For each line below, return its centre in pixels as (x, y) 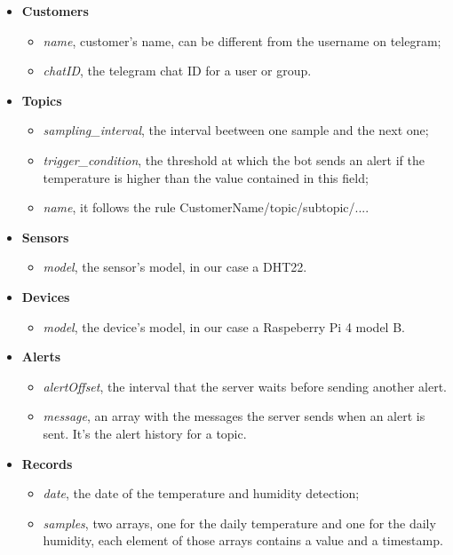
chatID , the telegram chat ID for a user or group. (177, 71)
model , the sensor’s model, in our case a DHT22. (175, 267)
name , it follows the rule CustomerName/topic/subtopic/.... (206, 207)
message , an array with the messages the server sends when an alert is (234, 416)
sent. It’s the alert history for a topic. (145, 433)
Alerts (41, 357)
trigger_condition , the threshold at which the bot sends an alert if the (234, 159)
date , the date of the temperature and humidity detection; (201, 493)
